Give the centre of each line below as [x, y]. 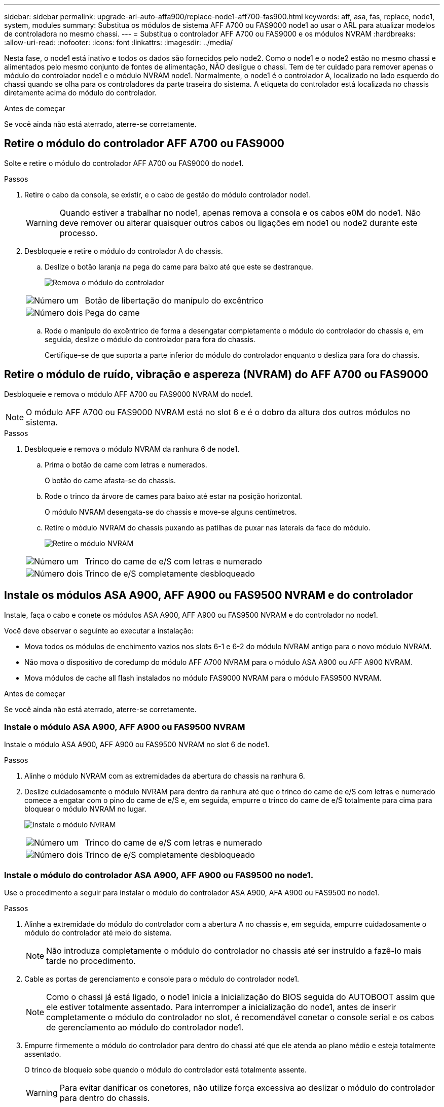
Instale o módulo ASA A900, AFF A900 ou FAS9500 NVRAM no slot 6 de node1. [137, 745]
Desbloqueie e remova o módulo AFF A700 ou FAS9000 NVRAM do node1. [128, 394]
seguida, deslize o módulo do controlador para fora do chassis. [150, 339]
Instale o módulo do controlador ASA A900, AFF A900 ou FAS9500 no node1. [159, 875]
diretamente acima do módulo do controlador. [80, 93]
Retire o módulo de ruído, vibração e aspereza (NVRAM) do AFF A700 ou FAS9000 [216, 375]
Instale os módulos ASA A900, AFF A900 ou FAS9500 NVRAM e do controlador [209, 595]
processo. [79, 233]
